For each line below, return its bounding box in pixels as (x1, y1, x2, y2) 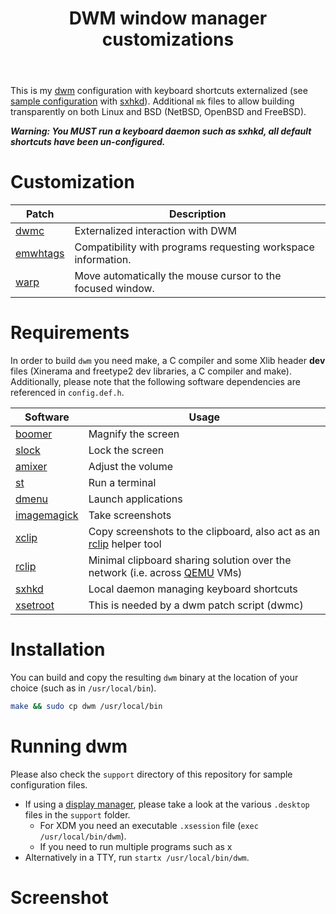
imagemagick (15, 508, 79, 522)
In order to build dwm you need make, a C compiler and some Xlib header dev (10, 355, 326, 367)
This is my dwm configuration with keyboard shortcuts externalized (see (10, 85, 308, 97)
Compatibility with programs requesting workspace (74, 240, 315, 254)
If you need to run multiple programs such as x (39, 840, 233, 852)
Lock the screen (88, 443, 165, 457)
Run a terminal (88, 476, 157, 490)
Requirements (10, 322, 130, 344)
